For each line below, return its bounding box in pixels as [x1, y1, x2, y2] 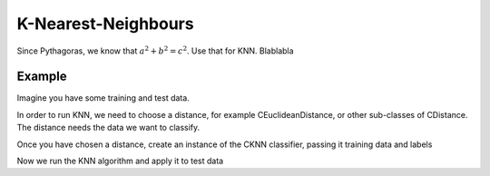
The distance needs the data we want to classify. [16, 122, 201, 133]
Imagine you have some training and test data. [16, 93, 190, 103]
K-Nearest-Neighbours [16, 14, 194, 34]
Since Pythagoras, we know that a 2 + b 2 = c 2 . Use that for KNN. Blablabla [16, 44, 294, 56]
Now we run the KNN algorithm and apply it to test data [16, 155, 224, 167]
